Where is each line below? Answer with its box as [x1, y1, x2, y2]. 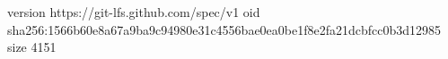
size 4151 [7, 38, 57, 56]
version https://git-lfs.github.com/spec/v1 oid [7, 3, 260, 21]
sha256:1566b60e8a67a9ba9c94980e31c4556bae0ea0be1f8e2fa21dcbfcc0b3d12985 [7, 20, 442, 38]
